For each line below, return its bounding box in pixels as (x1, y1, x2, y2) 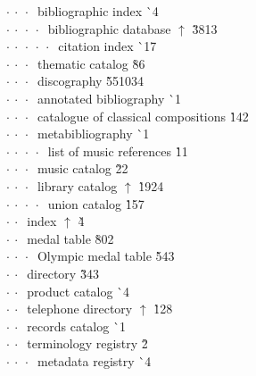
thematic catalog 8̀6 (37, 54, 145, 72)
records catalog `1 (27, 316, 126, 335)
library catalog (37, 176, 118, 195)
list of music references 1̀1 (47, 141, 188, 160)
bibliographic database (47, 19, 171, 38)
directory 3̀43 (27, 263, 99, 282)
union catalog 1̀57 (47, 194, 145, 213)
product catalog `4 (27, 281, 130, 300)
